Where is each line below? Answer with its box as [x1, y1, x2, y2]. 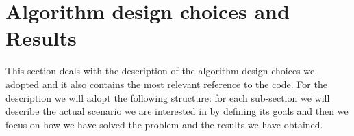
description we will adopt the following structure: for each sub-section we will [5, 90, 330, 105]
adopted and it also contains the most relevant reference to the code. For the [5, 77, 327, 91]
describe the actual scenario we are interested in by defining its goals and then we [5, 104, 349, 118]
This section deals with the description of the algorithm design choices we [5, 64, 315, 78]
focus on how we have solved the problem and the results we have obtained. [5, 117, 323, 131]
